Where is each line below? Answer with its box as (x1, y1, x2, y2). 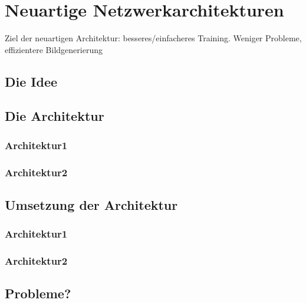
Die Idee (5, 72, 58, 90)
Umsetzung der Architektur (5, 195, 178, 213)
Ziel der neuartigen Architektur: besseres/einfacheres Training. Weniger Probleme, (5, 32, 302, 44)
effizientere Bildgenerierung (5, 43, 103, 55)
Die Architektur (5, 107, 104, 125)
